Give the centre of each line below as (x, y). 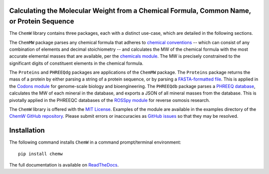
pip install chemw (41, 154)
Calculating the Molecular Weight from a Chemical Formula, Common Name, (130, 11)
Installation (27, 130)
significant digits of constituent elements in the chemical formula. (76, 63)
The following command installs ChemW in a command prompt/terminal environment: (95, 142)
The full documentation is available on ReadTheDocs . (64, 165)
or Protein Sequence (42, 22)
